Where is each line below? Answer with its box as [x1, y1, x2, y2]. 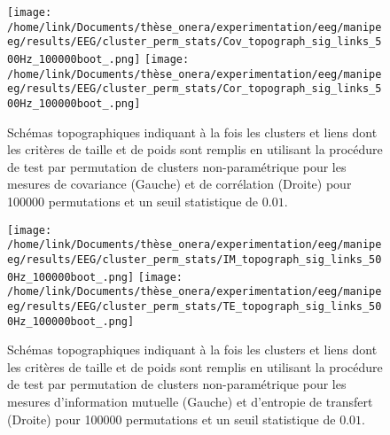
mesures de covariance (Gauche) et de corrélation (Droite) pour [7, 175, 352, 193]
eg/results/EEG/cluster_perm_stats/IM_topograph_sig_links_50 [7, 252, 382, 266]
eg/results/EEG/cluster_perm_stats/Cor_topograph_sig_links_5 [7, 82, 382, 96]
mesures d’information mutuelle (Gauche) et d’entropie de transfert [7, 392, 373, 410]
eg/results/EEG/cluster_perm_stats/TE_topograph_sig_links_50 [7, 299, 382, 313]
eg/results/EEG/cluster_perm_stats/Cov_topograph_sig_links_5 [7, 35, 382, 49]
